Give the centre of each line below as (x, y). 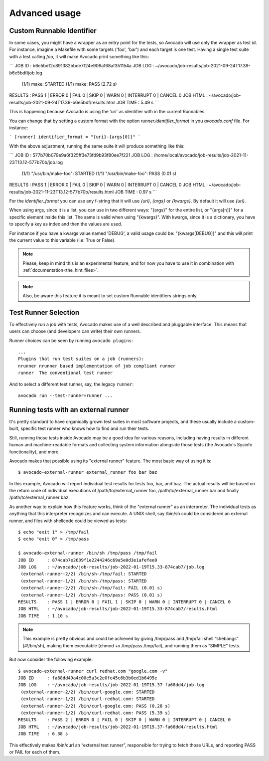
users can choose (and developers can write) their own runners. (75, 331)
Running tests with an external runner (69, 410)
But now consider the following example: (51, 660)
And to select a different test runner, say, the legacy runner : (71, 384)
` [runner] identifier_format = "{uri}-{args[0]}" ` (75, 137)
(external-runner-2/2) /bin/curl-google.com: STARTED (88, 692)
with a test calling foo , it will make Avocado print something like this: (79, 56)
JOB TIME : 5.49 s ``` (138, 102)
